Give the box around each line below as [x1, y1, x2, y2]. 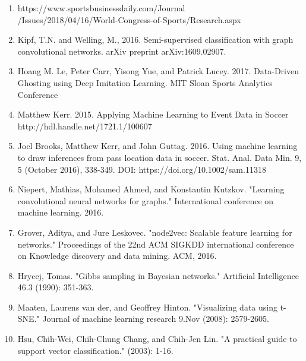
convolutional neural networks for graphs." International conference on [17, 194, 274, 207]
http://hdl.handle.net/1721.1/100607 [17, 119, 152, 132]
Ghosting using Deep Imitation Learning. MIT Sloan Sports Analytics [17, 76, 273, 88]
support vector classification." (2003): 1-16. [17, 344, 173, 356]
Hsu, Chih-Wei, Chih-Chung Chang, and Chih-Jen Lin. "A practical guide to [17, 332, 297, 345]
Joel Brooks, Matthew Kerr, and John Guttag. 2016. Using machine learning [17, 140, 298, 152]
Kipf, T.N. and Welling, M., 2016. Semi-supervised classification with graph [17, 33, 294, 46]
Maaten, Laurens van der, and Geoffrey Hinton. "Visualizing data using [17, 300, 277, 313]
